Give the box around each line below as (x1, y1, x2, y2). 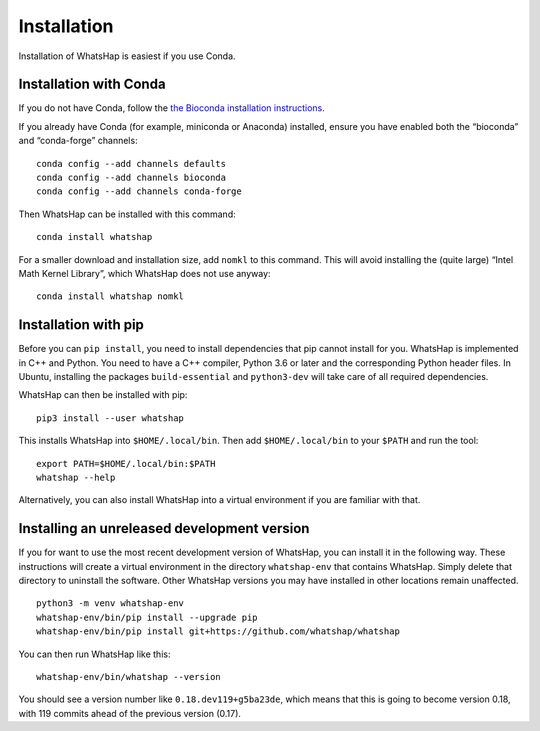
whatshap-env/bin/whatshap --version (36, 671, 222, 683)
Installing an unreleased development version (18, 520, 310, 537)
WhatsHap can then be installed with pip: (18, 389, 188, 401)
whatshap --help (36, 472, 116, 483)
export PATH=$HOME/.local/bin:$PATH (36, 458, 216, 469)
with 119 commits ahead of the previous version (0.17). (18, 707, 242, 719)
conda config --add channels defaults (36, 158, 227, 169)
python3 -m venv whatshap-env (36, 598, 185, 609)
